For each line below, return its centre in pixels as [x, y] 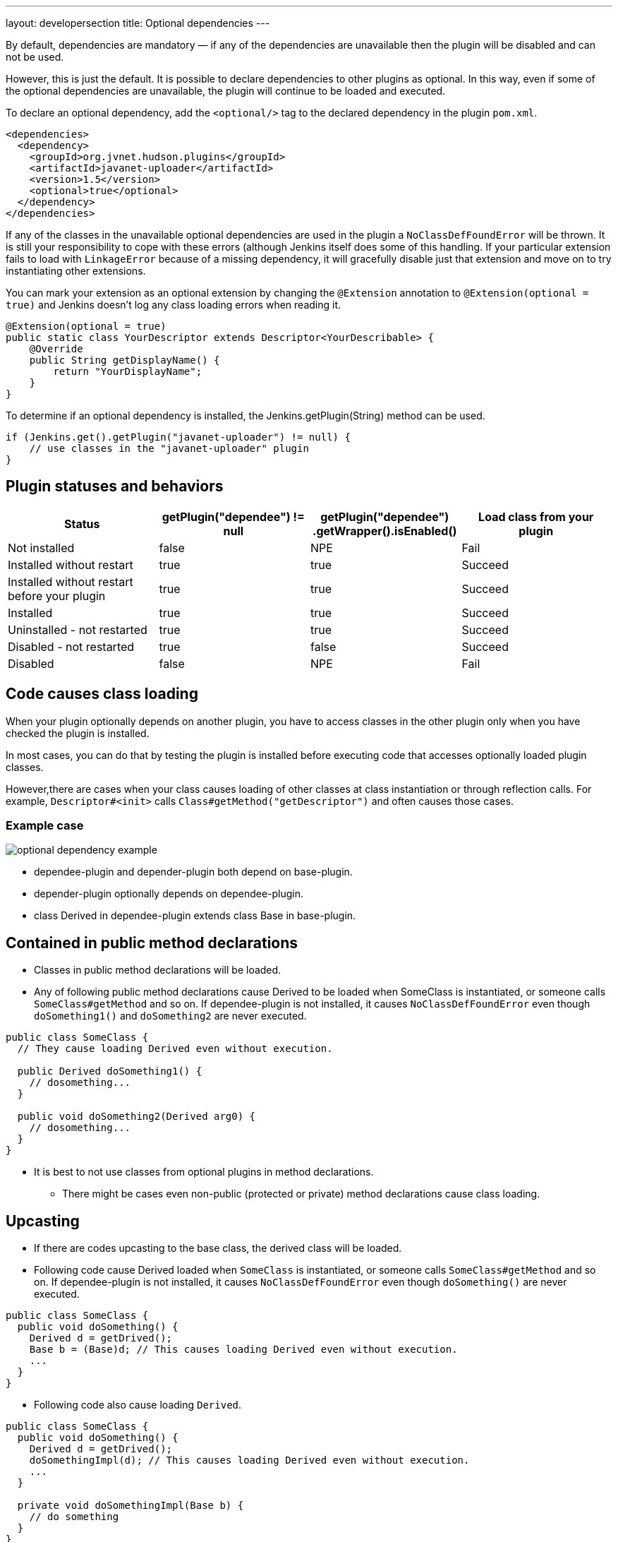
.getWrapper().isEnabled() [385, 531]
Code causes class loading [102, 694]
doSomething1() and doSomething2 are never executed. [170, 1016]
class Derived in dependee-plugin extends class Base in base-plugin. [195, 916]
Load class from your [536, 516]
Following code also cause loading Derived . [138, 1405]
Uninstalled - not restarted [78, 629]
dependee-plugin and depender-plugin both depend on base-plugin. [193, 872]
